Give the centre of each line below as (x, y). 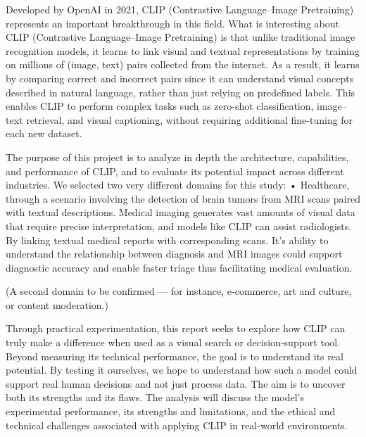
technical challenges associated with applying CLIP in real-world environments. (177, 425)
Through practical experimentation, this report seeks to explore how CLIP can (176, 328)
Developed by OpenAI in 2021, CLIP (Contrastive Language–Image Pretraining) (180, 9)
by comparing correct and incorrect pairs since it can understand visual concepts (180, 78)
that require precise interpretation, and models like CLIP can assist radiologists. (179, 226)
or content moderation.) (57, 304)
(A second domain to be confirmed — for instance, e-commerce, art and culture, (179, 291)
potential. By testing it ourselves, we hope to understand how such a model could (182, 370)
